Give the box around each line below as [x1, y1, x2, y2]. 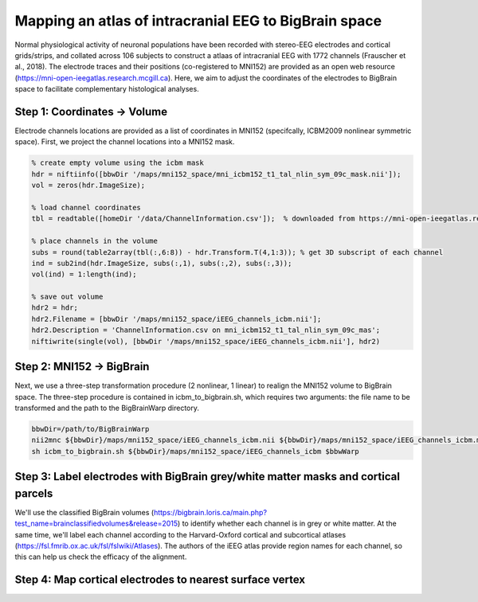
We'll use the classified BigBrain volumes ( [14, 507, 155, 517]
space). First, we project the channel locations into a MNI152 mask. [14, 137, 235, 147]
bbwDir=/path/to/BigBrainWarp [31, 424, 150, 433]
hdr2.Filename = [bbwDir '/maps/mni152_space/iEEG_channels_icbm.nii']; [31, 315, 322, 323]
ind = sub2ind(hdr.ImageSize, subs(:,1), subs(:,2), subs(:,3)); [31, 259, 292, 268]
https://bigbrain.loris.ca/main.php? [153, 507, 267, 517]
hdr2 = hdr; [31, 303, 79, 312]
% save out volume [31, 292, 104, 302]
